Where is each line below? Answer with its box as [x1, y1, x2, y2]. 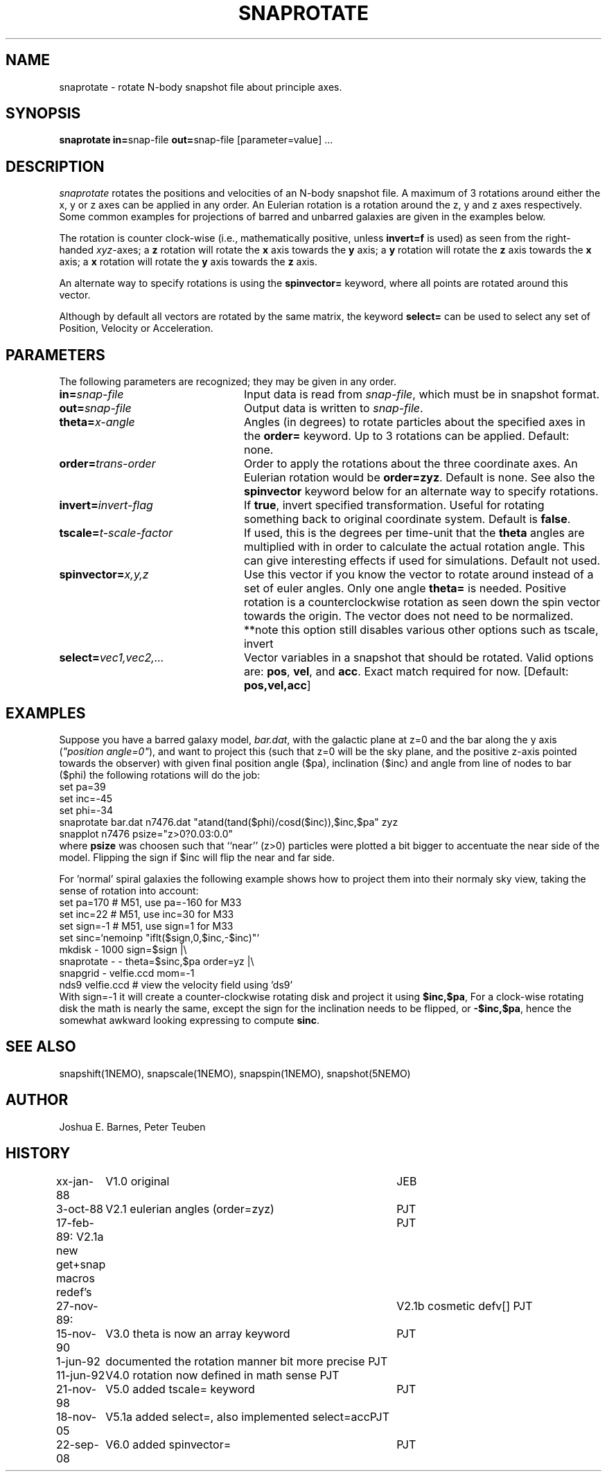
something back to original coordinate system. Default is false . [243, 512, 571, 527]
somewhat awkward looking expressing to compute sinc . [59, 1014, 320, 1026]
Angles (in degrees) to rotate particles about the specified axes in [243, 415, 586, 430]
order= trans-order [59, 457, 156, 471]
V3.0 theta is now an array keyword [105, 1326, 290, 1341]
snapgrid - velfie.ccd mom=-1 [59, 966, 195, 979]
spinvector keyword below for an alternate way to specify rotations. [243, 484, 599, 499]
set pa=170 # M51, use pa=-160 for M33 [59, 896, 242, 908]
